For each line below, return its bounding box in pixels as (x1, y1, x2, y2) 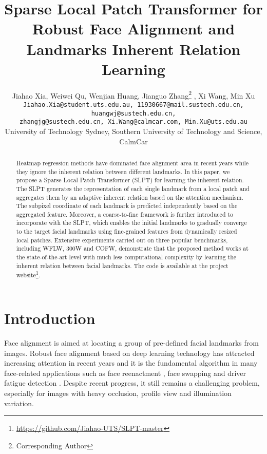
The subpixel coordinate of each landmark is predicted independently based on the (16, 201, 238, 210)
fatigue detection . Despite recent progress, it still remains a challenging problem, (4, 377, 260, 388)
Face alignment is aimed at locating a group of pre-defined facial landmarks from (4, 337, 259, 348)
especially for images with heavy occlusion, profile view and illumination (4, 387, 232, 398)
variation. (4, 398, 34, 408)
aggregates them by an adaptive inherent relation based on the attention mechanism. (16, 193, 243, 201)
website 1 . (16, 269, 41, 279)
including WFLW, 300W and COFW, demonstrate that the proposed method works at (16, 244, 249, 253)
